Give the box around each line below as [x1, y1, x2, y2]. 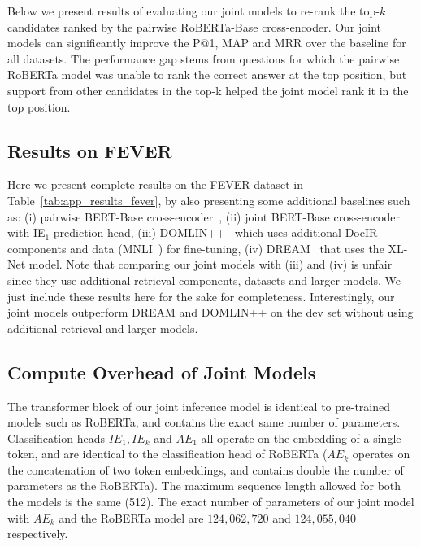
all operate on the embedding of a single [201, 429, 401, 446]
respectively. [7, 525, 68, 542]
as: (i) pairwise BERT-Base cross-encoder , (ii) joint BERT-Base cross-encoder [7, 208, 400, 225]
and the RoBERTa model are [59, 509, 204, 526]
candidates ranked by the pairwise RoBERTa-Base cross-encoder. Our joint [7, 18, 382, 35]
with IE [7, 224, 46, 241]
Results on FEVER [7, 138, 172, 163]
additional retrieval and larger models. [7, 319, 198, 336]
